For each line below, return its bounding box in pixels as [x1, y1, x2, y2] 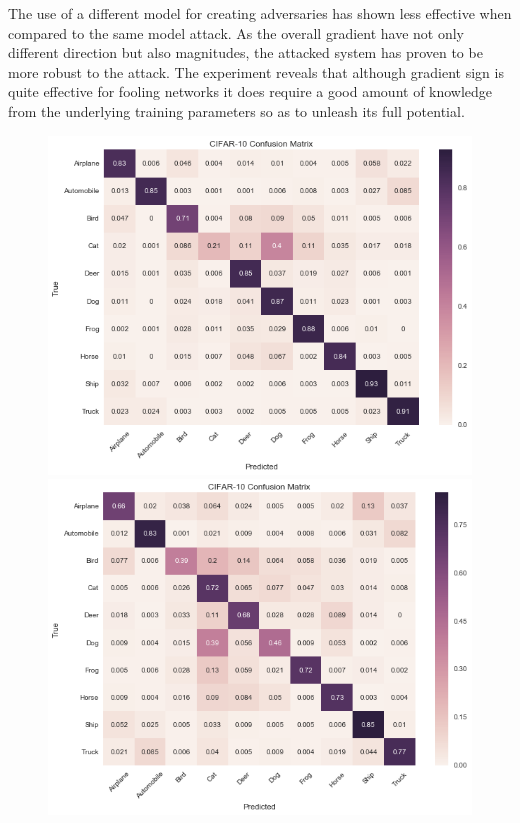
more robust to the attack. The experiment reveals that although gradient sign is [8, 61, 504, 82]
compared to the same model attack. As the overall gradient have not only [8, 22, 465, 43]
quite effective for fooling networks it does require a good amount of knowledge [8, 81, 493, 102]
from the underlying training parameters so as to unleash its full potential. [8, 100, 465, 121]
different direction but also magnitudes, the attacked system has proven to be [8, 42, 483, 63]
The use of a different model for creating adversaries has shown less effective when [8, 3, 512, 23]
